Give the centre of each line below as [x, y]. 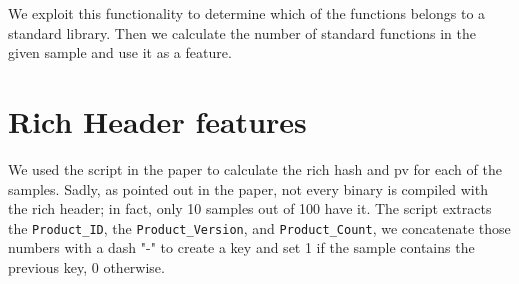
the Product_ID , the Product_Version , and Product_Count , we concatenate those [259, 227]
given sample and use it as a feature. [120, 52]
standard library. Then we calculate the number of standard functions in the [242, 32]
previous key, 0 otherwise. [86, 266]
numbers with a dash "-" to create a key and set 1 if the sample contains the [241, 247]
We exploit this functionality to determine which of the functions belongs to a [247, 13]
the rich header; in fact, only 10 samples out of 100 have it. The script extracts [250, 208]
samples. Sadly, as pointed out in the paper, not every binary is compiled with [248, 188]
